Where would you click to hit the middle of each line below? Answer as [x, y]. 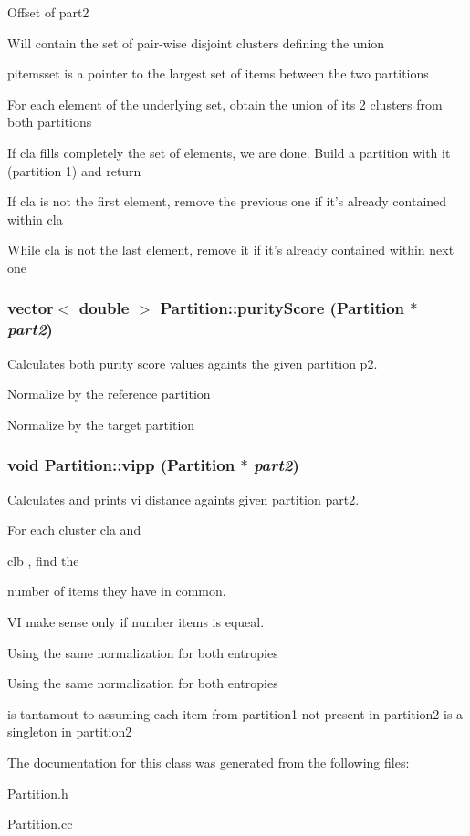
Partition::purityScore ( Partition [282, 308]
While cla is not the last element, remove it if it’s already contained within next [231, 250]
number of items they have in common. [117, 591]
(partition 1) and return [74, 170]
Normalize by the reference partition [109, 394]
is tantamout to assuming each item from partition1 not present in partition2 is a [235, 713]
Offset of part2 [48, 12]
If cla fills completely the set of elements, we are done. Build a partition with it [229, 152]
